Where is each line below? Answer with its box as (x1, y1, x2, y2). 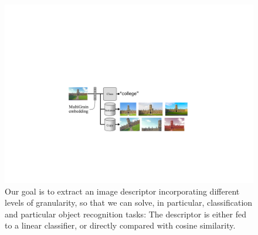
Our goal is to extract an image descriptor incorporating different (5, 185, 240, 197)
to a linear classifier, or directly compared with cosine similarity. (5, 219, 236, 231)
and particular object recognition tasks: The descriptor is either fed (5, 207, 247, 220)
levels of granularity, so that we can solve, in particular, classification (5, 196, 253, 209)
